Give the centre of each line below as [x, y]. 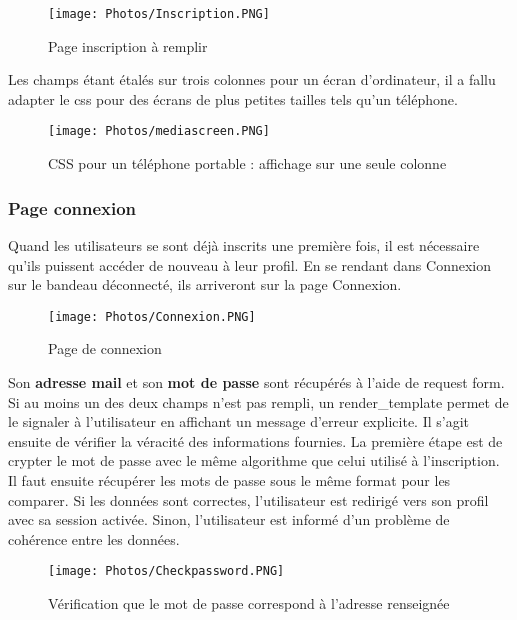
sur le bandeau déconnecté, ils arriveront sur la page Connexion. [205, 284]
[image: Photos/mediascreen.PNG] [159, 131]
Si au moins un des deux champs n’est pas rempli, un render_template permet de [258, 401]
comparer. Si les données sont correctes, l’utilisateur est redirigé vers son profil [248, 499]
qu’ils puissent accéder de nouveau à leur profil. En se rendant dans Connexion [249, 264]
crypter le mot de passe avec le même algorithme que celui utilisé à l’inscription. [254, 460]
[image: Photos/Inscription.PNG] [159, 14]
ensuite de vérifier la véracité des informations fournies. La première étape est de [255, 440]
